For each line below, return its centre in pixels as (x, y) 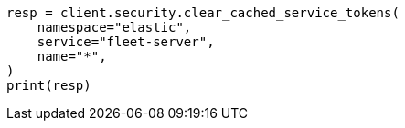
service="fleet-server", (126, 42)
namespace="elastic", (114, 27)
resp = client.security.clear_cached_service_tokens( (203, 13)
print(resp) (49, 85)
